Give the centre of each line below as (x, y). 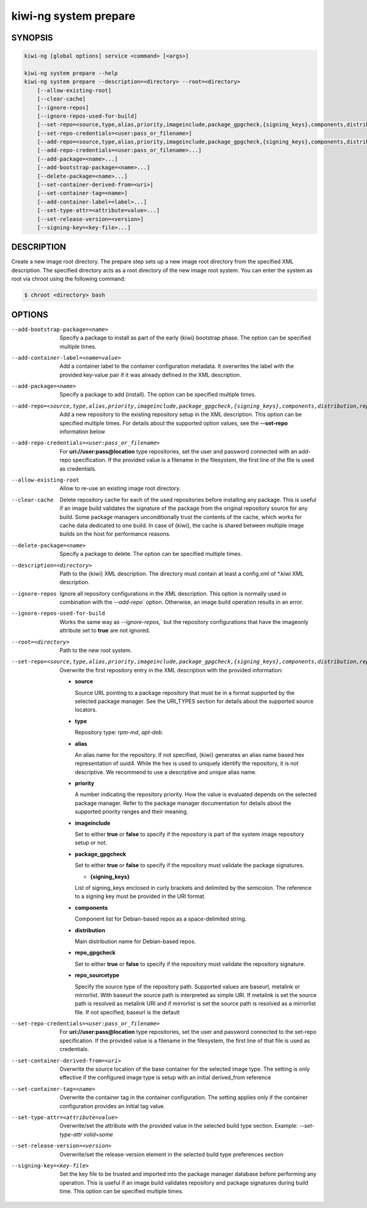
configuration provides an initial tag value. (112, 1106)
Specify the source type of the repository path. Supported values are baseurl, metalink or (187, 986)
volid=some (98, 1134)
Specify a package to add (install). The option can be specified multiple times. (158, 395)
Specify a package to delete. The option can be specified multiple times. (151, 554)
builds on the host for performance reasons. (115, 534)
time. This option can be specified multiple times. (121, 1191)
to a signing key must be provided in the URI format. (140, 896)
